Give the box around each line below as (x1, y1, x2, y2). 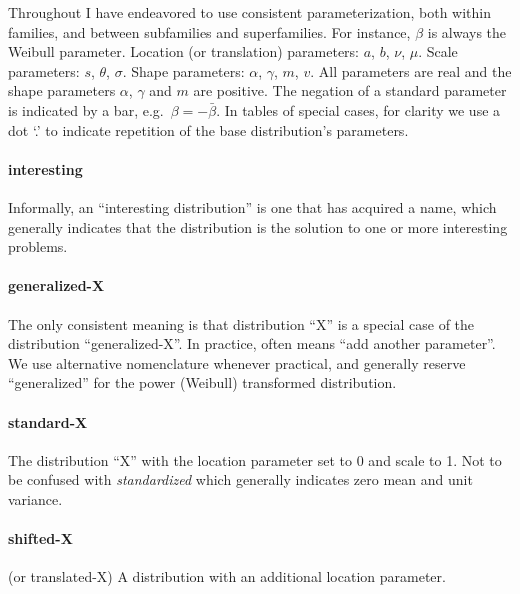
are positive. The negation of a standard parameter (193, 80, 507, 101)
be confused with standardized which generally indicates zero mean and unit (8, 469, 473, 490)
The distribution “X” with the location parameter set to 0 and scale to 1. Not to (8, 449, 502, 470)
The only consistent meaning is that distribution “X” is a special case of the (8, 313, 475, 334)
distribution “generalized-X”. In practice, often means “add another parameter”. (8, 333, 496, 354)
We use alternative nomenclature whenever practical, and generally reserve (8, 352, 466, 373)
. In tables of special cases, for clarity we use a (216, 99, 501, 120)
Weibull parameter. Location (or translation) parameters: (8, 41, 360, 62)
